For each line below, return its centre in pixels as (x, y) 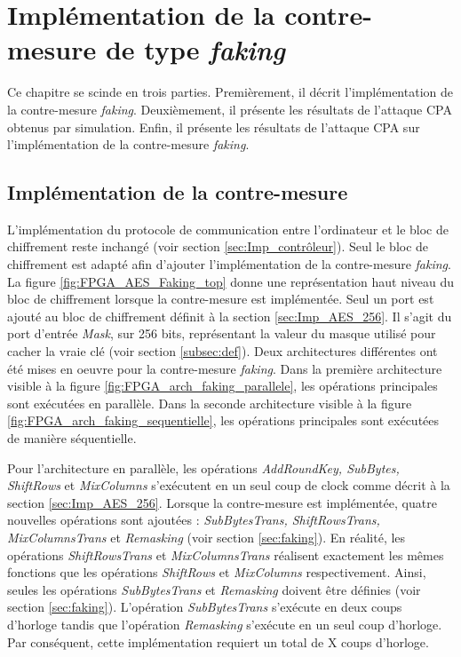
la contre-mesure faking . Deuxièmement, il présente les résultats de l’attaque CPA (230, 109)
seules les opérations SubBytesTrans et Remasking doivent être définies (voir (214, 589)
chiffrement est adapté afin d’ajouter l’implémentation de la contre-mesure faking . (229, 264)
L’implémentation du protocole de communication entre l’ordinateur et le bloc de (228, 229)
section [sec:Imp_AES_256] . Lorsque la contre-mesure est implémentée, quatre (222, 502)
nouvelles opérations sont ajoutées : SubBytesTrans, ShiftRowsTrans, (194, 520)
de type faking (195, 50)
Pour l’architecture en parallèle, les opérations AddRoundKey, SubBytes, (203, 467)
